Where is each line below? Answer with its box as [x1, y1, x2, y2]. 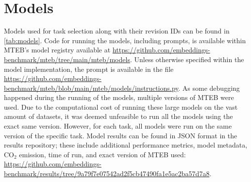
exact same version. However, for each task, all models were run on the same [4, 121, 232, 131]
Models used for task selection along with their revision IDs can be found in [4, 26, 230, 36]
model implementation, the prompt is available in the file [4, 64, 174, 74]
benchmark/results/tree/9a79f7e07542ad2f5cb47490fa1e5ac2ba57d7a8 [4, 168, 210, 179]
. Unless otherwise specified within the [130, 54, 244, 64]
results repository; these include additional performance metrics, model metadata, [4, 140, 248, 150]
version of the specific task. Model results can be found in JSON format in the [4, 130, 237, 140]
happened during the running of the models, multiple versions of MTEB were [4, 92, 234, 102]
